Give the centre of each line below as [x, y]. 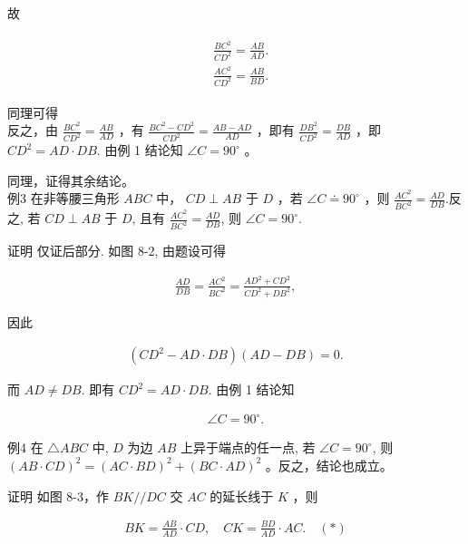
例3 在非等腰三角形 [63, 198]
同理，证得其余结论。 [71, 180]
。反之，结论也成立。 [329, 465]
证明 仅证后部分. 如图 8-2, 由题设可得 [117, 251]
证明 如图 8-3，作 [58, 495]
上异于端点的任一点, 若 [248, 447]
